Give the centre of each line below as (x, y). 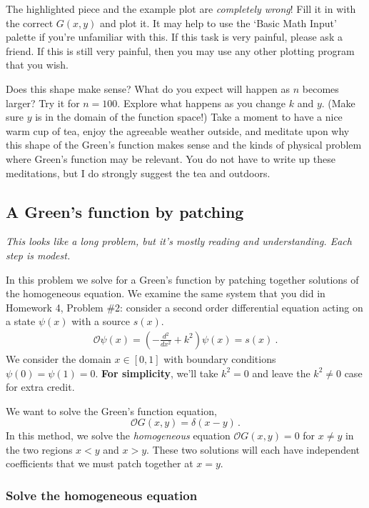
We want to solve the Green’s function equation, (111, 410)
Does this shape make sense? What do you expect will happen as (148, 88)
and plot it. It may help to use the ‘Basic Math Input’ (218, 23)
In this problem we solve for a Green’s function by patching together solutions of (182, 279)
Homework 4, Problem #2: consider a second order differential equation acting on (184, 307)
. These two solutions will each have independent (253, 449)
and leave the (281, 373)
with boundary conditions (220, 358)
